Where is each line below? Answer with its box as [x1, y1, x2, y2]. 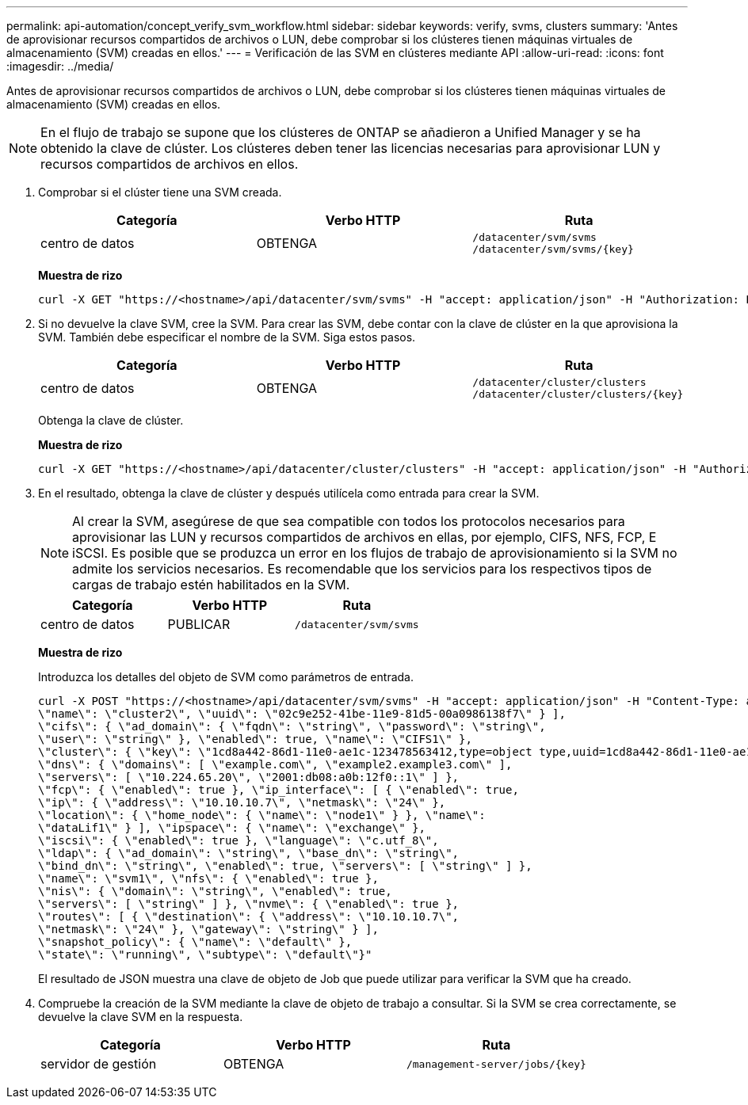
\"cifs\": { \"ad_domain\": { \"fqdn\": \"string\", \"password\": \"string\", [38, 720, 546, 733]
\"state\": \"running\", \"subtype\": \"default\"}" [38, 948, 372, 961]
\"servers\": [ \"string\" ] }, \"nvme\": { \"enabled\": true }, [38, 897, 460, 910]
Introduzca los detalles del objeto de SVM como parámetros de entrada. [38, 670, 414, 684]
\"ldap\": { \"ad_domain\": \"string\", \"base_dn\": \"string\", [38, 847, 460, 859]
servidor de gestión [40, 1056, 157, 1072]
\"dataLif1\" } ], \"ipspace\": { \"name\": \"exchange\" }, [38, 821, 426, 834]
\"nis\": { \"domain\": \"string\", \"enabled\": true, [38, 885, 392, 897]
